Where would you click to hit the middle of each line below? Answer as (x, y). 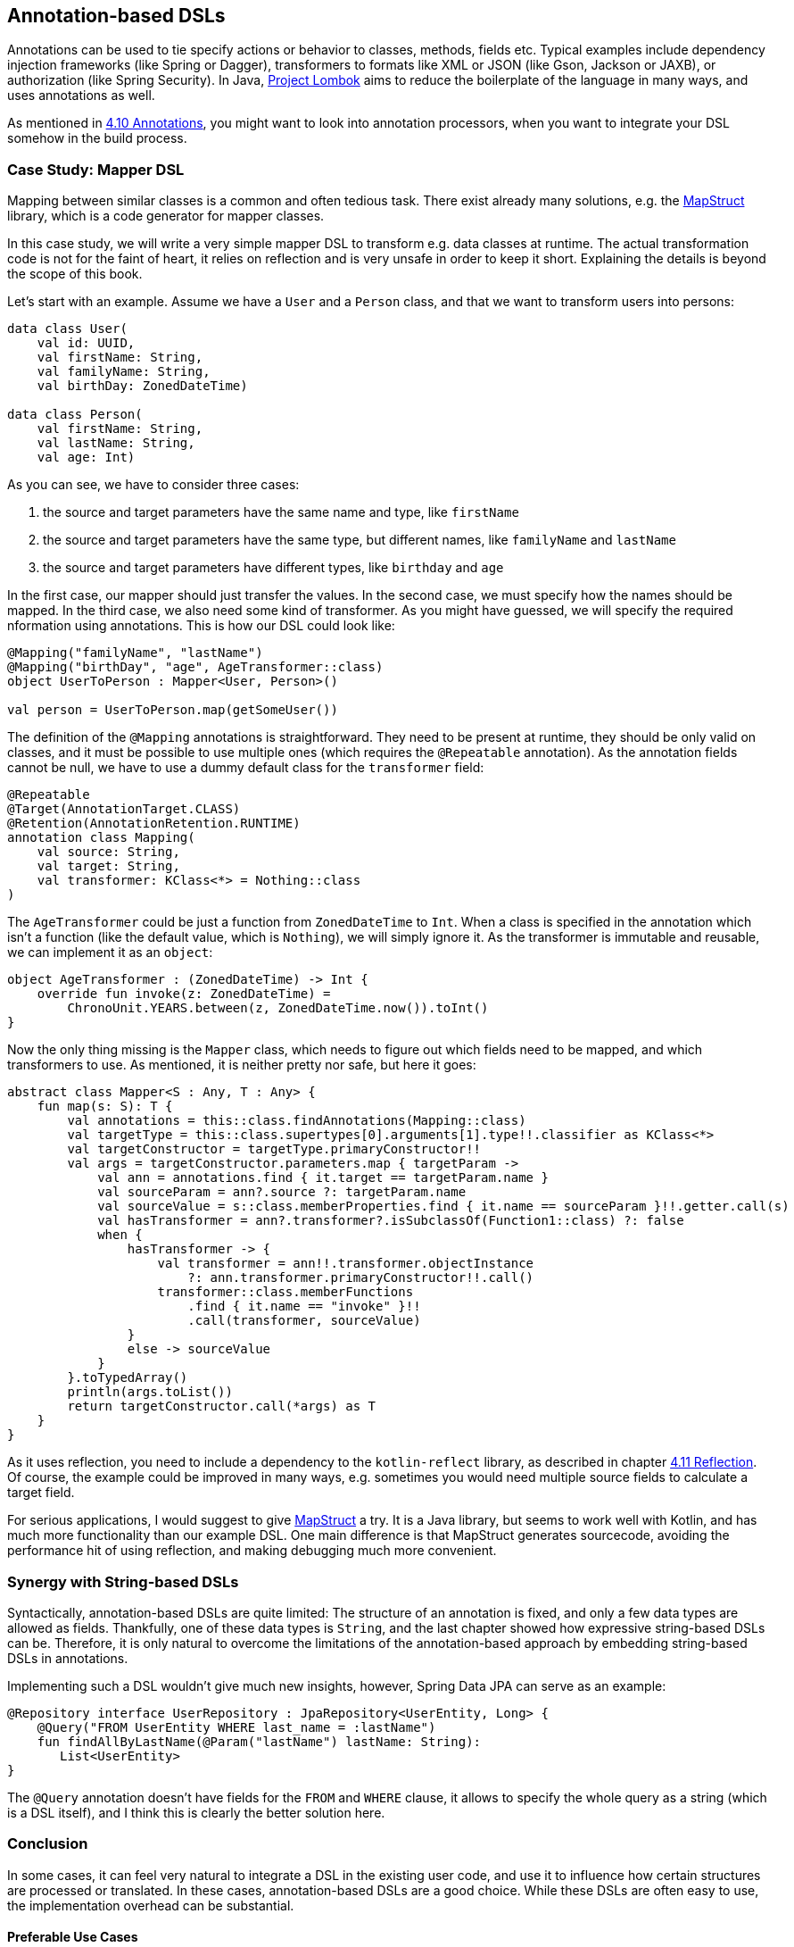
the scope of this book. (75, 274)
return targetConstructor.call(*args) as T (222, 1406)
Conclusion (48, 1844)
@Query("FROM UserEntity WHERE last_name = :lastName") (236, 1727)
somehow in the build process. (97, 138)
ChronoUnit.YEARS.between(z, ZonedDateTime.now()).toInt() (278, 1008)
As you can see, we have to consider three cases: (153, 485)
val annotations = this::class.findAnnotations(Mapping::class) (297, 1121)
